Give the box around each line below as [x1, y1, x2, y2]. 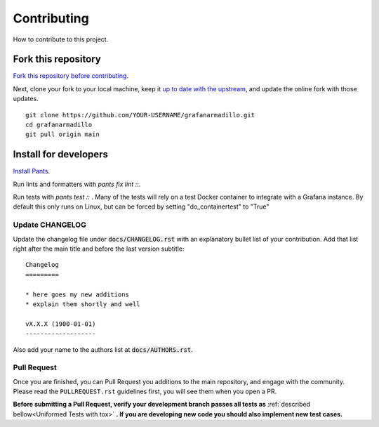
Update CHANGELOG [13, 220, 87, 230]
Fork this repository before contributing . [13, 72, 129, 80]
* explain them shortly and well [25, 300, 140, 308]
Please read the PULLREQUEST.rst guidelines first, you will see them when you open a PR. [13, 387, 277, 396]
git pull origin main [25, 131, 100, 138]
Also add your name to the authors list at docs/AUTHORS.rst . [13, 345, 193, 354]
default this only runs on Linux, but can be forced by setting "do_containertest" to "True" [13, 202, 270, 211]
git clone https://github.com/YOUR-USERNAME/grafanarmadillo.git [25, 111, 255, 119]
